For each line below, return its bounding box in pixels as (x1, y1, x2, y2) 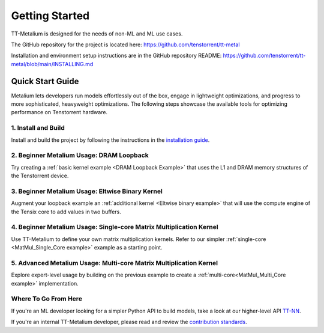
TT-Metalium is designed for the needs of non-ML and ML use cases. (11, 30, 183, 37)
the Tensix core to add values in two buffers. (11, 208, 121, 215)
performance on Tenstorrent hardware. (11, 109, 108, 116)
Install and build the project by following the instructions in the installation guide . (11, 136, 210, 144)
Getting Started (11, 9, 90, 22)
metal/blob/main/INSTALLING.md (11, 60, 94, 67)
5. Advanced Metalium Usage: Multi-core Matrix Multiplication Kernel (11, 258, 218, 267)
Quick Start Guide (11, 76, 79, 87)
